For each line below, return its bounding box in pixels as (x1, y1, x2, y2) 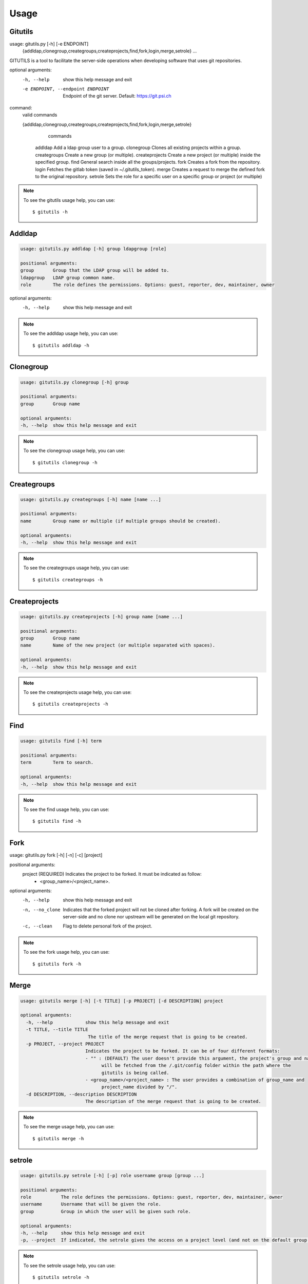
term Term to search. (20, 760, 94, 765)
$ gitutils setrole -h (32, 1274, 90, 1280)
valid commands (22, 112, 57, 118)
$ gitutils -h (32, 209, 68, 215)
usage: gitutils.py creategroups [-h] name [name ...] (20, 496, 161, 502)
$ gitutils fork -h (32, 961, 82, 967)
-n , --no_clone (22, 907, 61, 913)
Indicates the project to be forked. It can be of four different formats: (85, 1048, 280, 1054)
